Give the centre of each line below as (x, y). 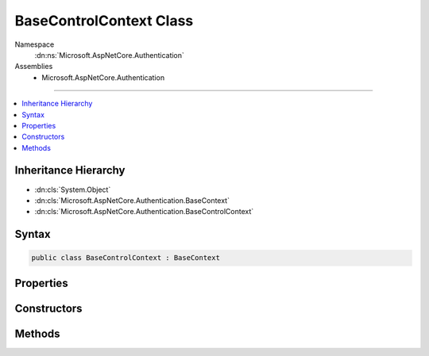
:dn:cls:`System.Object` (73, 189)
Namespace (35, 44)
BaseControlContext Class (104, 21)
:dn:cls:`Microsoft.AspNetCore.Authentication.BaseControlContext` (144, 212)
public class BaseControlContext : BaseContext (126, 258)
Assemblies (34, 67)
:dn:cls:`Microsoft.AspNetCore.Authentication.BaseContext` (132, 200)
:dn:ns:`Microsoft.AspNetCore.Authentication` (109, 55)
